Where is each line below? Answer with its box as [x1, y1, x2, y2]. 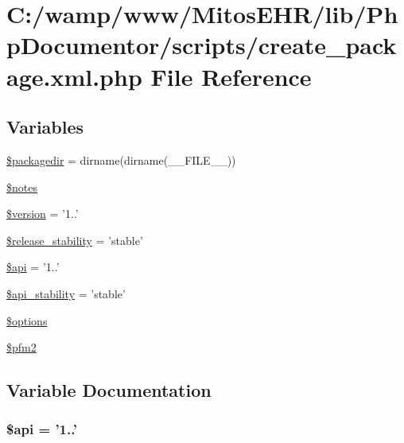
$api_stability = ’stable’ [6, 285, 126, 301]
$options [6, 312, 48, 328]
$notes [6, 178, 37, 195]
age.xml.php [6, 60, 142, 92]
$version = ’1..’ [6, 205, 79, 222]
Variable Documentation [6, 378, 212, 402]
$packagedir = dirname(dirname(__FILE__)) [6, 151, 236, 168]
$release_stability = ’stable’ [6, 231, 143, 248]
